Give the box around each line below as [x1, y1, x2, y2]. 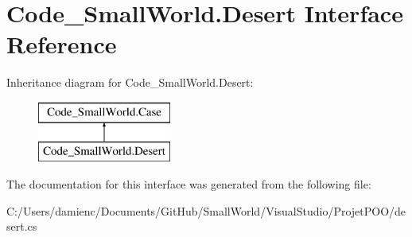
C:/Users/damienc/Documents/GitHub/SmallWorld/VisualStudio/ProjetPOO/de [6, 202, 406, 219]
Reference [6, 28, 117, 60]
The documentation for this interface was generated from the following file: [6, 176, 371, 192]
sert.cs [6, 218, 37, 235]
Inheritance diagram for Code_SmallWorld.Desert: [6, 74, 254, 91]
